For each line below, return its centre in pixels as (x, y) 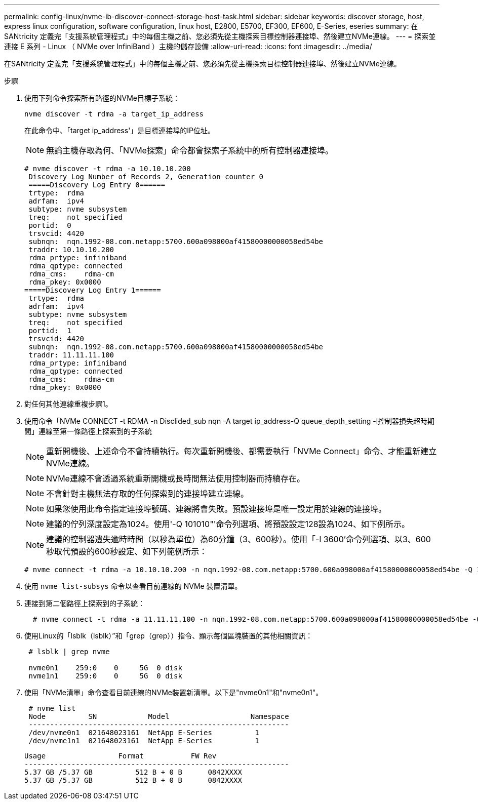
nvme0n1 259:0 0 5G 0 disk (105, 668)
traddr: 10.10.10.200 (71, 250)
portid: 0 (50, 225)
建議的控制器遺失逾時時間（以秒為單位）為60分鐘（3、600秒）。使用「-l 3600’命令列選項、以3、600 (238, 539)
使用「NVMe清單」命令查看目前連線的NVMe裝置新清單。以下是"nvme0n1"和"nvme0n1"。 (174, 692)
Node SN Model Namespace (159, 716)
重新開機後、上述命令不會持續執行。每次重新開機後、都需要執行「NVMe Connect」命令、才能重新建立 (242, 451)
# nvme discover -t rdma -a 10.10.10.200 (108, 169)
